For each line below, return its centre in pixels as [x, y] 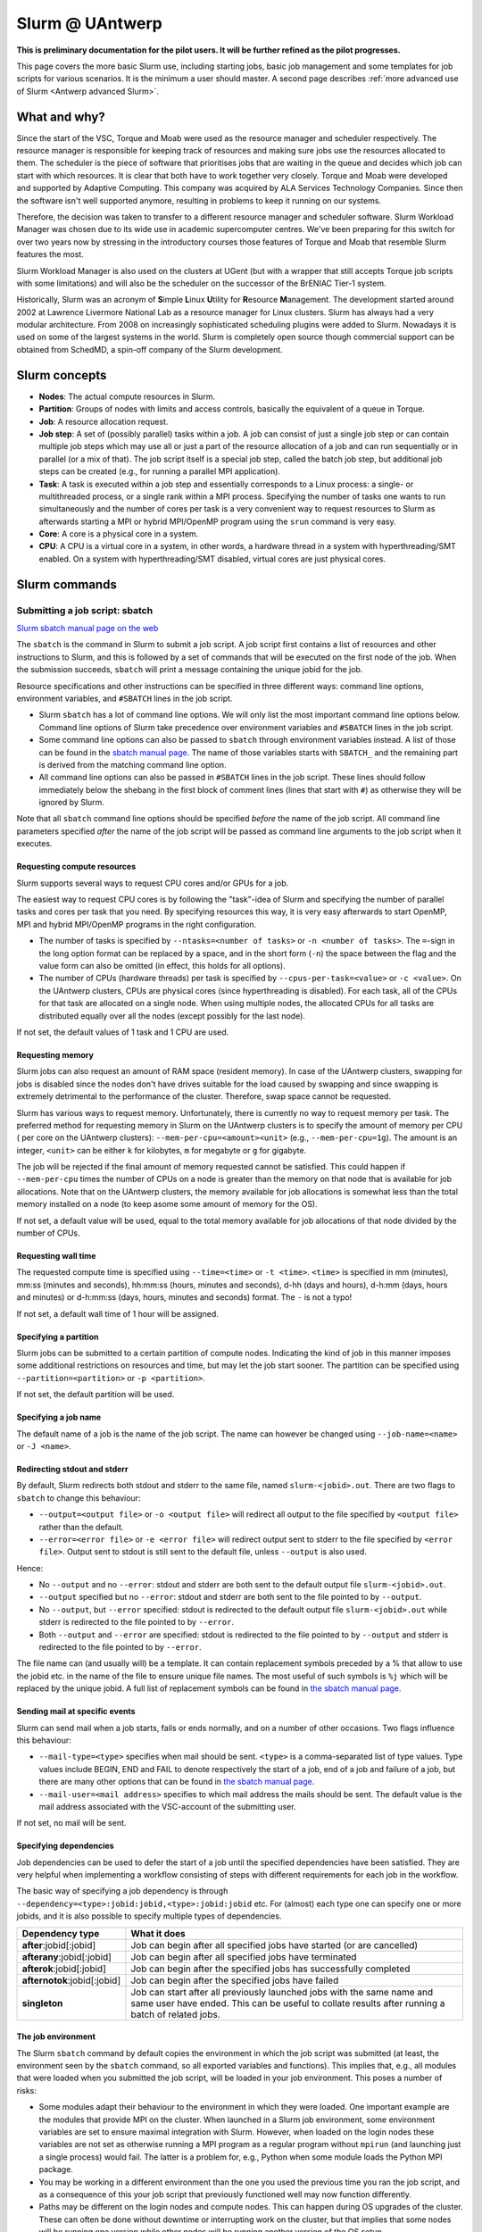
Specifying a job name [59, 1417]
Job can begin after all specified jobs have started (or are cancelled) [274, 1945]
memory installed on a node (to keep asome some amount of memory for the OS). [167, 1204]
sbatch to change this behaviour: [79, 1498]
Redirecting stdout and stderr [72, 1469]
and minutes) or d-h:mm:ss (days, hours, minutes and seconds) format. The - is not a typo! [184, 1297]
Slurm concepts [62, 375]
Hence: [30, 1568]
